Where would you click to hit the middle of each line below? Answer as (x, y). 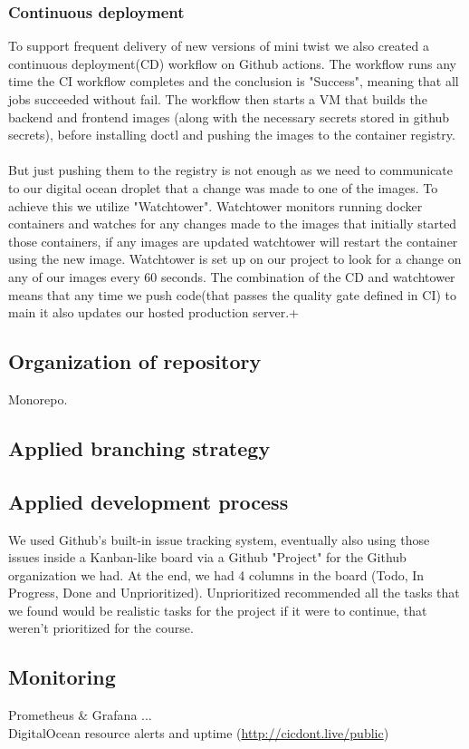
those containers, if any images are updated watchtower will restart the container (233, 241)
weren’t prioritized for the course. (101, 628)
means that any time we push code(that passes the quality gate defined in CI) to (233, 294)
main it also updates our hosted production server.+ (153, 312)
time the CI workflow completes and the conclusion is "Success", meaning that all (234, 81)
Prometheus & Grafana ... (80, 715)
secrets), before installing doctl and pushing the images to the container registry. (232, 135)
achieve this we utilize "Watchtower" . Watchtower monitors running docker (215, 205)
